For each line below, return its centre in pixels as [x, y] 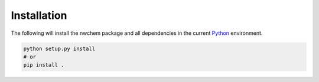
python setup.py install [59, 48]
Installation [39, 15]
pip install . [44, 65]
